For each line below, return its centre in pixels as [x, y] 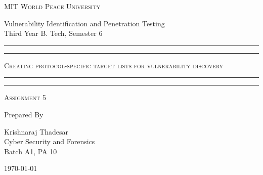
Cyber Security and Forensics [50, 141]
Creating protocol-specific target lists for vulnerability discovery [114, 65]
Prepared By [24, 114]
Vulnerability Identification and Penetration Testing [84, 23]
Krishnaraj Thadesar [36, 131]
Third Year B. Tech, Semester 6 [53, 33]
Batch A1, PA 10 [31, 151]
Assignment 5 [25, 97]
